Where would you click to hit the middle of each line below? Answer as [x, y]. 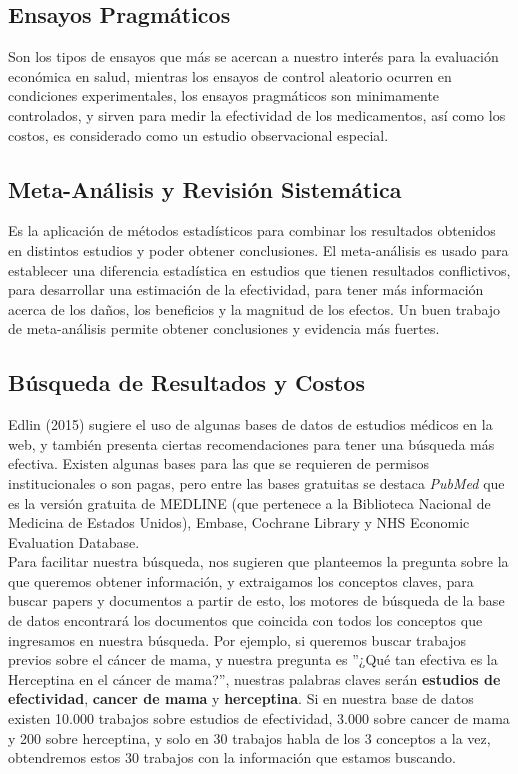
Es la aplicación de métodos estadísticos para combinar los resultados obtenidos [252, 230]
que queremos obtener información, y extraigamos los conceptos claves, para [241, 580]
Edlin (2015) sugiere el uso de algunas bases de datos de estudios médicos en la [250, 424]
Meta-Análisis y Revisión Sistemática [205, 188]
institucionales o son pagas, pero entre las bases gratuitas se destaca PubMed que [256, 482]
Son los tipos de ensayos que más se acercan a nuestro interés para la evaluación [253, 56]
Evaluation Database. [74, 541]
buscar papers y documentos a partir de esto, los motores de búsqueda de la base [256, 600]
